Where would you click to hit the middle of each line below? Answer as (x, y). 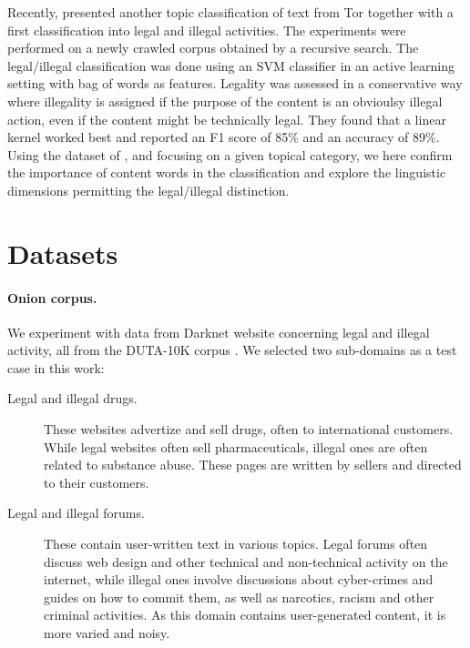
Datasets (63, 253)
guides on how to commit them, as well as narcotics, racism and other (239, 597)
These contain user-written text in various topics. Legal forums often (236, 544)
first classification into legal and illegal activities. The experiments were (207, 30)
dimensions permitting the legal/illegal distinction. (148, 190)
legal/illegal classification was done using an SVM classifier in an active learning (231, 65)
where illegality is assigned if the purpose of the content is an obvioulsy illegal (225, 101)
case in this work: (56, 367)
